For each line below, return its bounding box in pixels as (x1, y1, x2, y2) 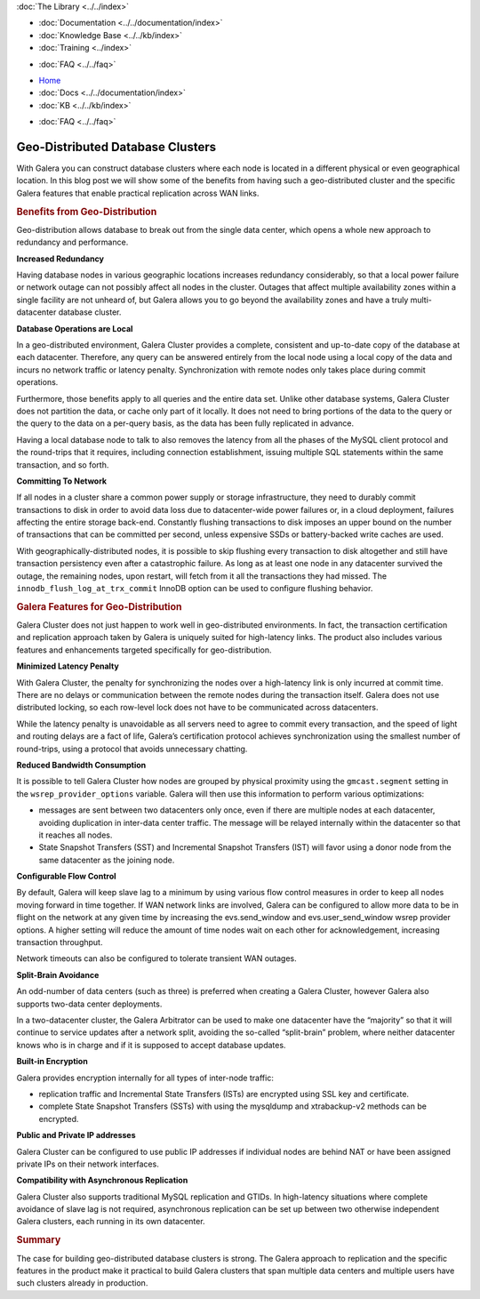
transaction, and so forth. (16, 459, 109, 470)
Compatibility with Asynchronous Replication (16, 1175, 188, 1186)
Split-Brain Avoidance (16, 969, 100, 980)
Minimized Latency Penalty (16, 661, 119, 671)
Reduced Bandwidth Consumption (16, 759, 147, 770)
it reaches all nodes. (38, 830, 113, 840)
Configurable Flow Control (16, 871, 116, 882)
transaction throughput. (16, 937, 103, 948)
